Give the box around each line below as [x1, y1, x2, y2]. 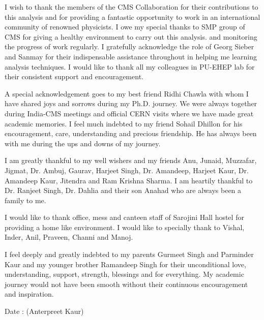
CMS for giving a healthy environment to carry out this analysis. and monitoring [5, 31, 257, 42]
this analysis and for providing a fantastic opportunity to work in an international [5, 11, 260, 22]
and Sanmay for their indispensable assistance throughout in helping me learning [5, 51, 257, 61]
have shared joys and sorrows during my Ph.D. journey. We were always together [5, 98, 257, 109]
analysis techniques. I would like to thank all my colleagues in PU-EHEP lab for [5, 61, 255, 72]
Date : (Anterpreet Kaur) [5, 306, 84, 316]
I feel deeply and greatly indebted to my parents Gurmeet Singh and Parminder [5, 249, 254, 260]
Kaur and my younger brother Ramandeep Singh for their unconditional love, [5, 259, 246, 269]
